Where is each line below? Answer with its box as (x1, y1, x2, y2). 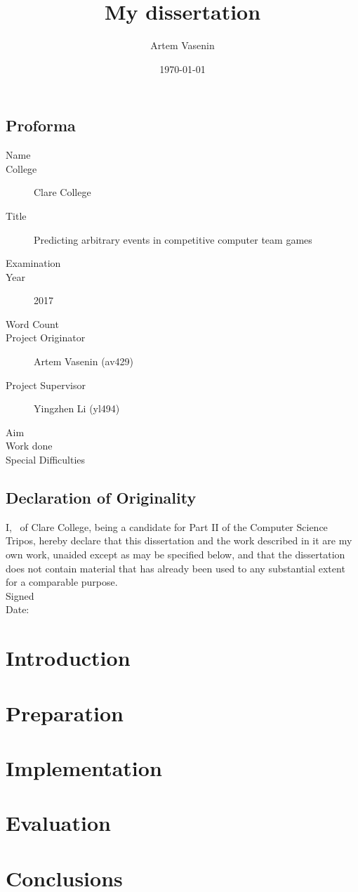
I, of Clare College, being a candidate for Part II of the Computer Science (6, 519, 328, 534)
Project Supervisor (6, 377, 86, 392)
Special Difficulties (6, 452, 86, 467)
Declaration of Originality (6, 487, 197, 509)
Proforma (6, 114, 76, 136)
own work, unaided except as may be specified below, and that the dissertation (6, 547, 345, 562)
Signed (6, 588, 34, 603)
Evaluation (6, 808, 111, 837)
